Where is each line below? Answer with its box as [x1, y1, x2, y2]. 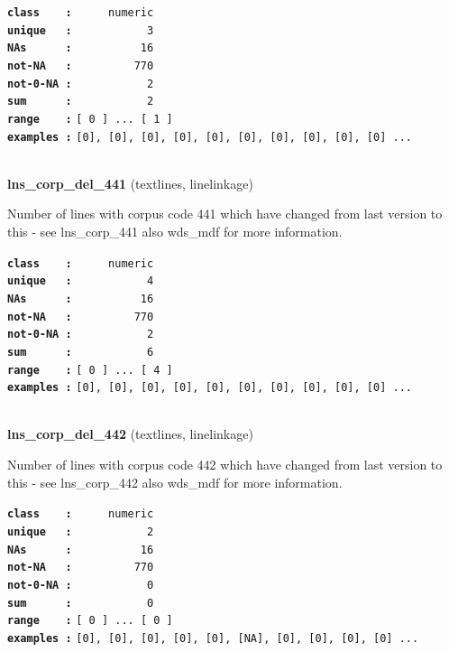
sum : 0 [7, 596, 154, 610]
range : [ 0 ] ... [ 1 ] [7, 112, 173, 126]
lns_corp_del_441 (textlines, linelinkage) [7, 173, 253, 192]
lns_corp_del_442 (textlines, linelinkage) [7, 424, 253, 443]
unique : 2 [7, 525, 154, 538]
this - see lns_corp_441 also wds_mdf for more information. [7, 222, 343, 241]
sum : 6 [7, 345, 154, 359]
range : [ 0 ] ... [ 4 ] [7, 363, 173, 377]
